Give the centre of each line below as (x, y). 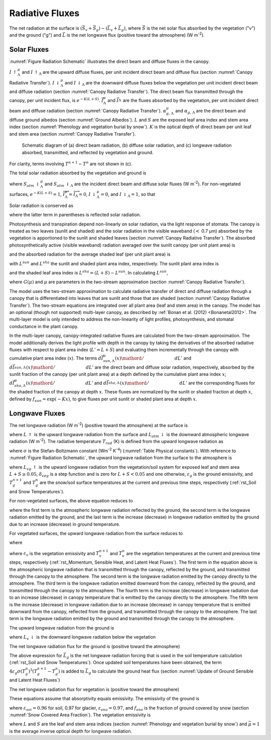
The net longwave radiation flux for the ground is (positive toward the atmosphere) (95, 646)
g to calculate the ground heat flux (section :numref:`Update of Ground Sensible (171, 672)
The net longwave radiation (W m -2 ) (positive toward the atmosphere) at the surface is (99, 425)
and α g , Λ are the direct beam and (210, 112)
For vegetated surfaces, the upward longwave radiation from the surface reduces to (96, 533)
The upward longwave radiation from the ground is (62, 627)
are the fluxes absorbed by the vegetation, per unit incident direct (190, 100)
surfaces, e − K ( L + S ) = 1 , (36, 194)
